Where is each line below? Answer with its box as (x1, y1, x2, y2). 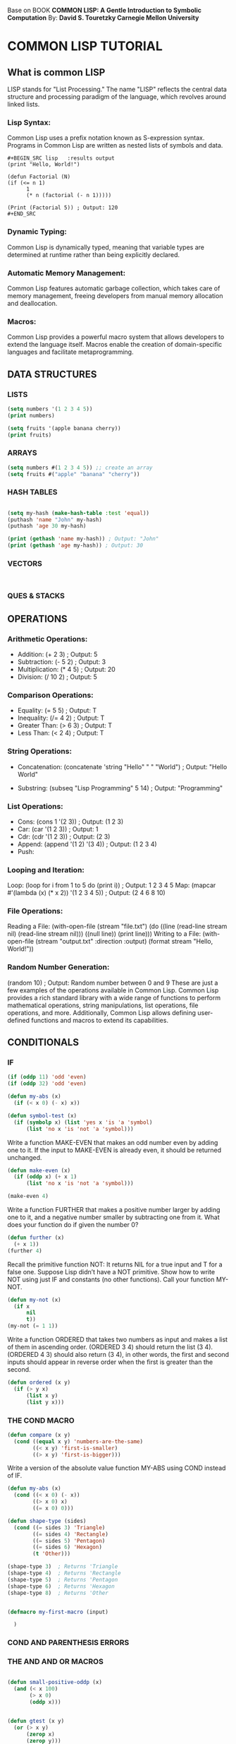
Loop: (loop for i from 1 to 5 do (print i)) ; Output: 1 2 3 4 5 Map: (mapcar (7, 881, 216, 889)
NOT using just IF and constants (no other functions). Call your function (7, 1275, 215, 1283)
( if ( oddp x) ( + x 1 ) (13, 1173, 77, 1180)
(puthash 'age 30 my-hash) (7, 523, 87, 530)
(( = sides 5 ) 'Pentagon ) (32, 1537, 106, 1544)
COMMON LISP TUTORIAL (7, 38, 163, 54)
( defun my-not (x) (7, 1296, 61, 1303)
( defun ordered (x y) (7, 1379, 71, 1387)
